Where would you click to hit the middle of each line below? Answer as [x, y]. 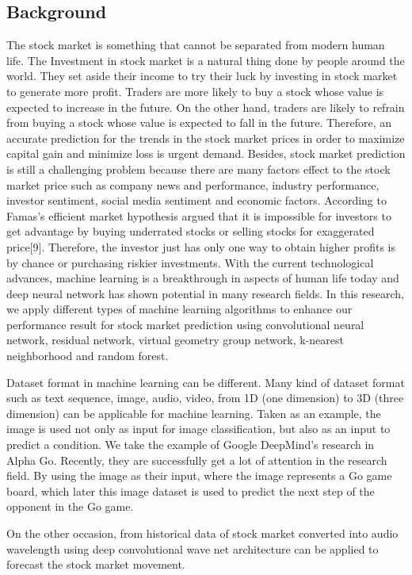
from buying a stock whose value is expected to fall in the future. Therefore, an [199, 123]
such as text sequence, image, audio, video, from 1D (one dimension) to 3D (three [205, 398]
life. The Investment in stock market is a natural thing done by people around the [206, 60]
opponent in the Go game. [70, 506]
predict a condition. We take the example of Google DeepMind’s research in [191, 445]
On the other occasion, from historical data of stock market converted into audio [202, 533]
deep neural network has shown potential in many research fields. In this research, [205, 293]
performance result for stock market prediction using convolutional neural [185, 324]
